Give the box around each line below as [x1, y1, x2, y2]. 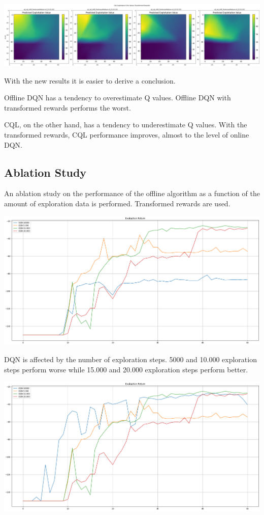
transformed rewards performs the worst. [4, 102, 131, 113]
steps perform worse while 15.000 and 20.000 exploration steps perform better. [4, 364, 248, 374]
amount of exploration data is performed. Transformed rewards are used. [4, 198, 230, 209]
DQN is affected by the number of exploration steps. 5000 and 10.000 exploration [4, 354, 257, 364]
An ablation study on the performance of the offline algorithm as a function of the [4, 188, 260, 199]
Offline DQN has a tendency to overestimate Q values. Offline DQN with [4, 92, 231, 103]
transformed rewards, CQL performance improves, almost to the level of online [4, 129, 249, 140]
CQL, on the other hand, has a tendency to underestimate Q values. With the [4, 119, 247, 130]
